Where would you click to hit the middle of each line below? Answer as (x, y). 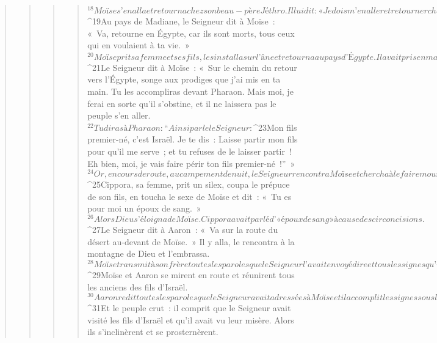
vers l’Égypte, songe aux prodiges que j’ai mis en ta (184, 79)
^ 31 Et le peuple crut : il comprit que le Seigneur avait (189, 308)
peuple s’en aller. (119, 115)
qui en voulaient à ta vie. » (139, 45)
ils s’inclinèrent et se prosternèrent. (153, 332)
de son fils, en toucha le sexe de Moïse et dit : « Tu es (190, 196)
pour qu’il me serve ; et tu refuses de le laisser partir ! (190, 151)
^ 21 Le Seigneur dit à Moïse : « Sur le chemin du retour (192, 67)
